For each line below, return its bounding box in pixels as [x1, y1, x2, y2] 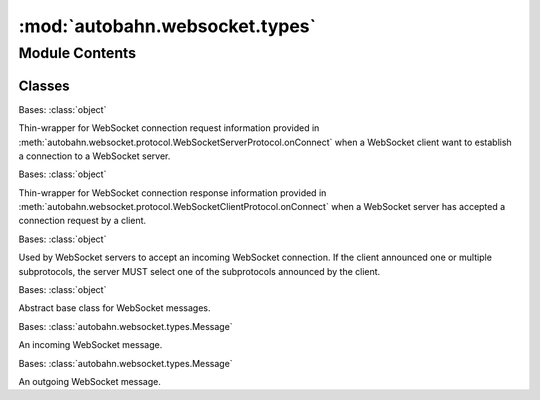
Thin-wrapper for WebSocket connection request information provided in [18, 122, 320, 134]
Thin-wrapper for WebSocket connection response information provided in [18, 186, 327, 199]
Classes [18, 77, 70, 94]
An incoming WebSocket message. [18, 339, 163, 351]
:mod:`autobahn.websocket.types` [18, 15, 317, 37]
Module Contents [18, 44, 137, 62]
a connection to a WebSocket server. [18, 150, 171, 162]
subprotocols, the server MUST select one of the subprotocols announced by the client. [18, 265, 381, 277]
